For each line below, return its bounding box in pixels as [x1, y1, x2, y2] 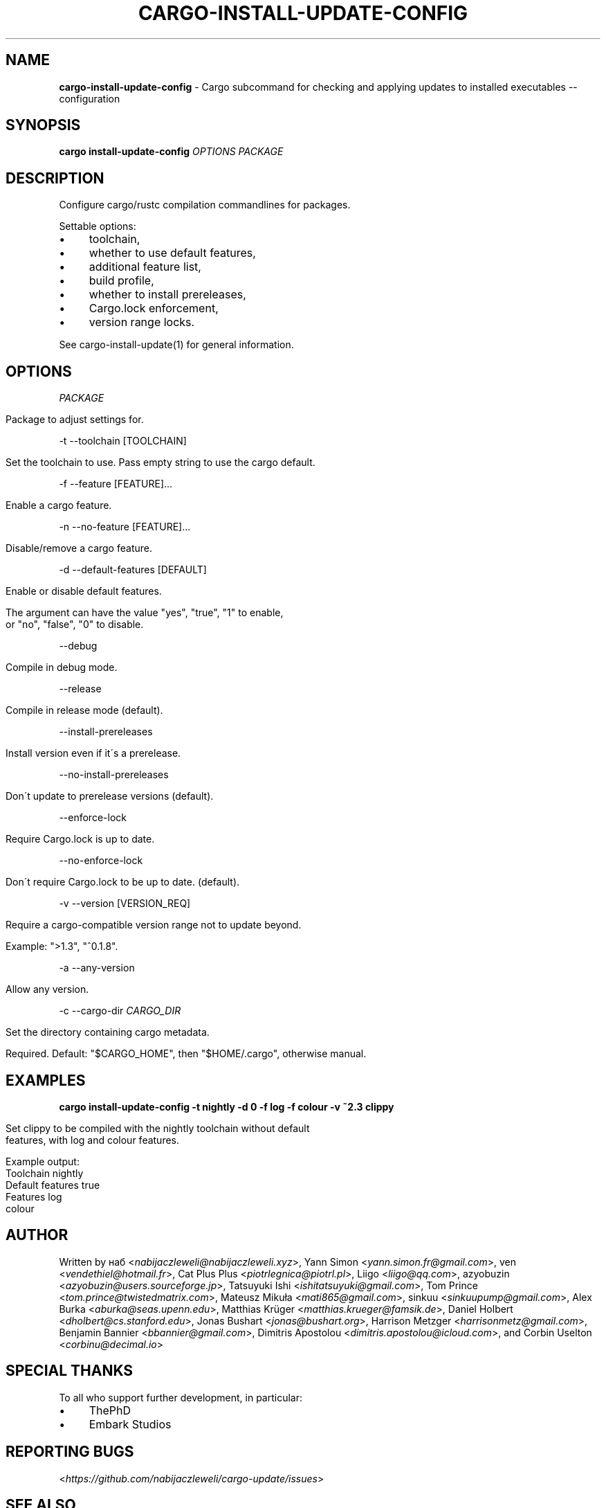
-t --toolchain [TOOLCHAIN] [59, 435, 187, 447]
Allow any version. [6, 983, 89, 996]
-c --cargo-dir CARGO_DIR [59, 1005, 181, 1017]
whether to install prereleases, [89, 287, 246, 302]
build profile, [89, 273, 154, 288]
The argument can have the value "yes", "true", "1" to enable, [6, 607, 284, 619]
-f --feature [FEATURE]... [59, 478, 173, 490]
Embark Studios [89, 1417, 172, 1431]
